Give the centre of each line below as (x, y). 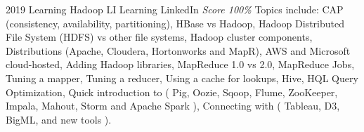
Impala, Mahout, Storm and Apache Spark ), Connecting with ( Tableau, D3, (173, 106)
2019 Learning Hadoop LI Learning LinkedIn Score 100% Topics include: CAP (175, 9)
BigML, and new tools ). (59, 119)
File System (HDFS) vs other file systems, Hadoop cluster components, (159, 37)
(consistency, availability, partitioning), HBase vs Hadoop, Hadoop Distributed (175, 23)
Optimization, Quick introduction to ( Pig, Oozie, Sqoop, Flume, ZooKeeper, (172, 92)
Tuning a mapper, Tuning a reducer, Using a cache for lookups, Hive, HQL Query (182, 78)
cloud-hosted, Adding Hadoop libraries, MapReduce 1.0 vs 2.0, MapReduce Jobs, (180, 64)
